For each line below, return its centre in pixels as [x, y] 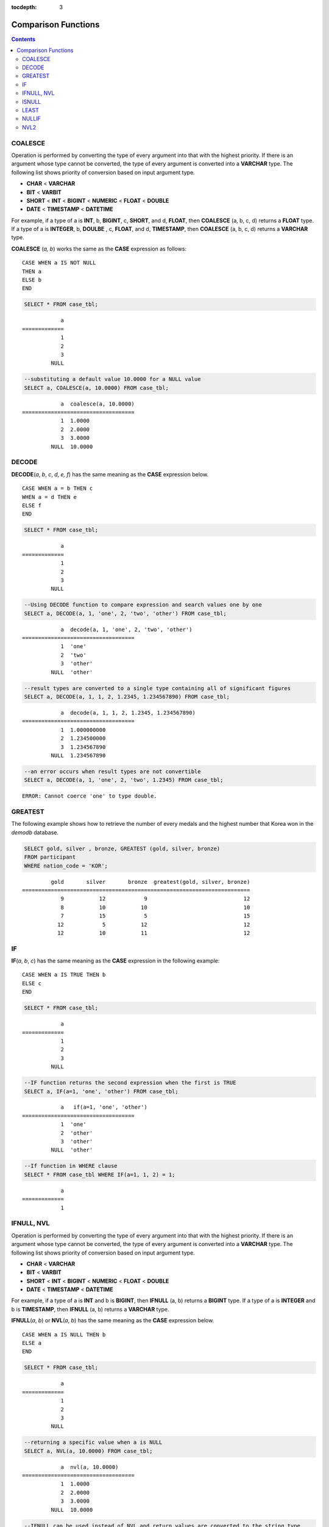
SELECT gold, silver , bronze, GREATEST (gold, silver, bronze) [122, 848]
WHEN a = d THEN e [50, 497]
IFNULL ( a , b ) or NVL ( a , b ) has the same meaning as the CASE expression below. [113, 1321]
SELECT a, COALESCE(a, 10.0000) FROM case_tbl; [96, 388]
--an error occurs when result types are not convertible [112, 771]
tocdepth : [24, 7]
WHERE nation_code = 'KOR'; [66, 866]
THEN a [32, 271]
